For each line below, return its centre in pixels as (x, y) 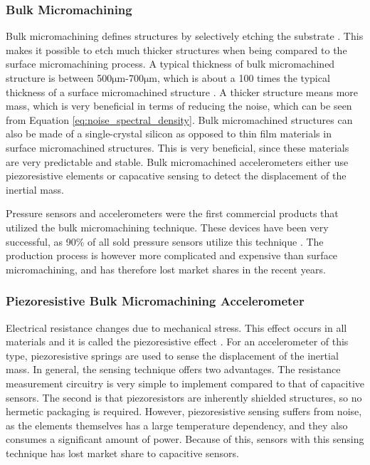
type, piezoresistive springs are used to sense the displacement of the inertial (172, 355)
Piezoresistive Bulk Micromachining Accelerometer (155, 301)
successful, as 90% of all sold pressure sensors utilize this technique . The (165, 241)
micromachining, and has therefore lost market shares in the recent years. (166, 269)
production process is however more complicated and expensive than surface (172, 255)
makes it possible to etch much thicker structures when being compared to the (176, 49)
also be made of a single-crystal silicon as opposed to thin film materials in (169, 134)
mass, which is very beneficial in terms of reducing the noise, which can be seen (179, 106)
